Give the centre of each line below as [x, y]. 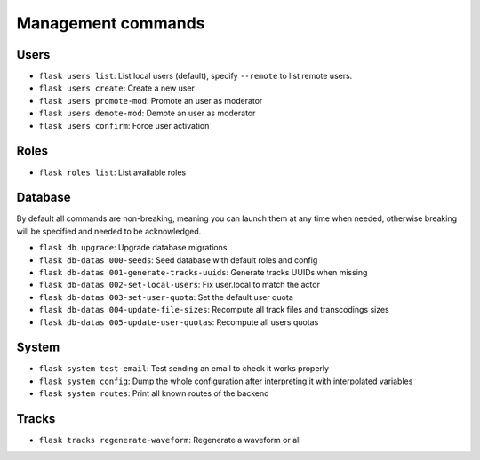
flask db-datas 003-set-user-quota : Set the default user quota [166, 297]
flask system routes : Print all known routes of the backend [154, 393]
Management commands [111, 23]
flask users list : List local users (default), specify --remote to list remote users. [196, 76]
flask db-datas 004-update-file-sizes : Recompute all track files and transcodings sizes [214, 310]
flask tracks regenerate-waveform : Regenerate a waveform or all [170, 440]
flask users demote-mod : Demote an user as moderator [147, 113]
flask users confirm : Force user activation [124, 125]
